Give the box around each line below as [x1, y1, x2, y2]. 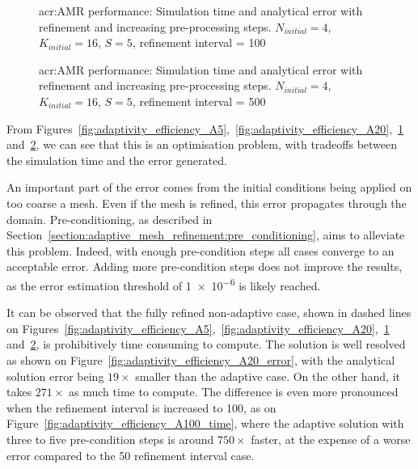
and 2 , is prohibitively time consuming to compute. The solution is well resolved [6, 336, 406, 353]
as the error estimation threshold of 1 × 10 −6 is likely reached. [6, 274, 321, 294]
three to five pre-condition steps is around [6, 430, 214, 447]
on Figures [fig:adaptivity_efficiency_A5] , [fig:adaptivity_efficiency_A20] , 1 [6, 319, 390, 336]
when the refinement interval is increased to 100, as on [6, 399, 277, 416]
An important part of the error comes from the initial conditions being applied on [6, 179, 412, 196]
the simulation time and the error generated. [6, 151, 227, 168]
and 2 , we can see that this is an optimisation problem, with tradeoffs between [6, 136, 398, 153]
